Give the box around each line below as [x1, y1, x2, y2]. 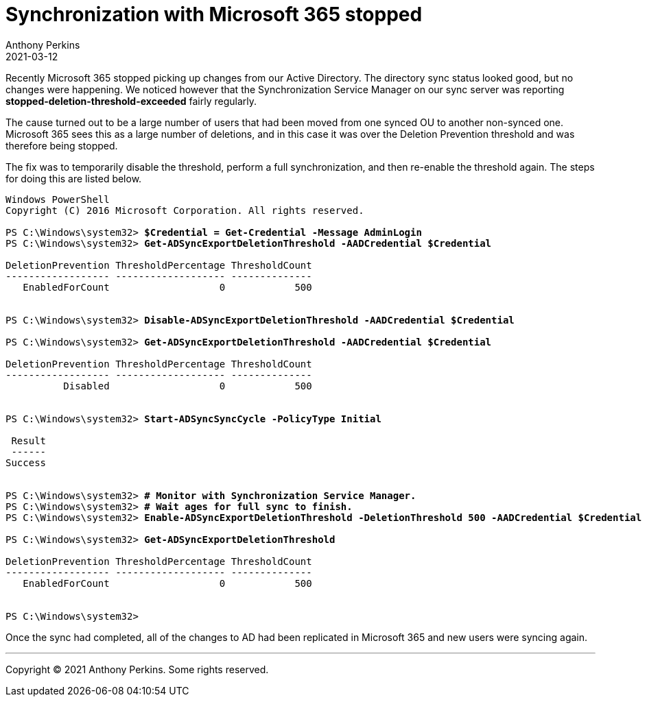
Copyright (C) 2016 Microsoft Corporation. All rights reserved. [5, 204, 364, 216]
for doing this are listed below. [5, 172, 142, 184]
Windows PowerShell [5, 193, 110, 205]
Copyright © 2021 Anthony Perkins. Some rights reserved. [5, 663, 269, 675]
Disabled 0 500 [63, 380, 312, 391]
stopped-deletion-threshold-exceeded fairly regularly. [5, 95, 257, 107]
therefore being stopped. [5, 139, 118, 152]
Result [11, 435, 47, 446]
